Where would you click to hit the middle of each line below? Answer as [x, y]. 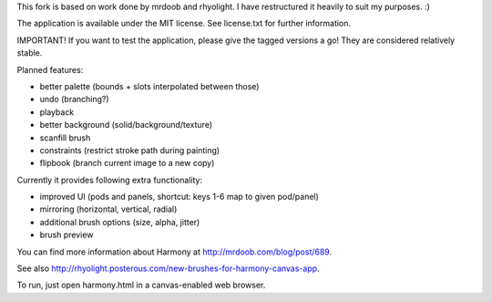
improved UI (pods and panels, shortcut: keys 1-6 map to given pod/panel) [179, 197]
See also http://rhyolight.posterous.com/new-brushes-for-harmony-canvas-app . [168, 268]
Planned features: [50, 69]
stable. [30, 53]
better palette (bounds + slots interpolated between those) [149, 86]
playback [57, 112]
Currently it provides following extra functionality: [110, 180]
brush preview [67, 235]
